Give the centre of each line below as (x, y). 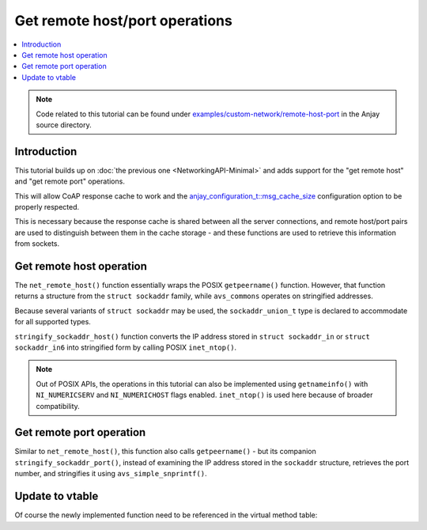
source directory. (64, 125)
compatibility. (58, 406)
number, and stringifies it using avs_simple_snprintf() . (111, 474)
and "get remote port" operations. (70, 181)
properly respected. (47, 206)
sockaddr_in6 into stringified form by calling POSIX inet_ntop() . (126, 347)
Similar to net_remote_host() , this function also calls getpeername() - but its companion (165, 452)
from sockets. (37, 244)
